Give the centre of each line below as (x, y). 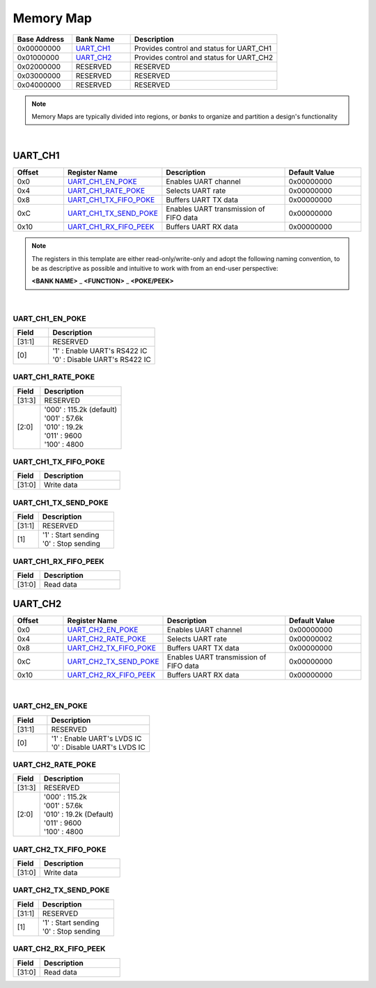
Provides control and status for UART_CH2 (204, 57)
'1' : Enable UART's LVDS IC (96, 738)
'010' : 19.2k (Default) (79, 815)
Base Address (41, 39)
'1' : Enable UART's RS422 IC (100, 350)
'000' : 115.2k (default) (81, 409)
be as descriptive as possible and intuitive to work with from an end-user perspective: (155, 269)
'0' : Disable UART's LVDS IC (98, 747)
